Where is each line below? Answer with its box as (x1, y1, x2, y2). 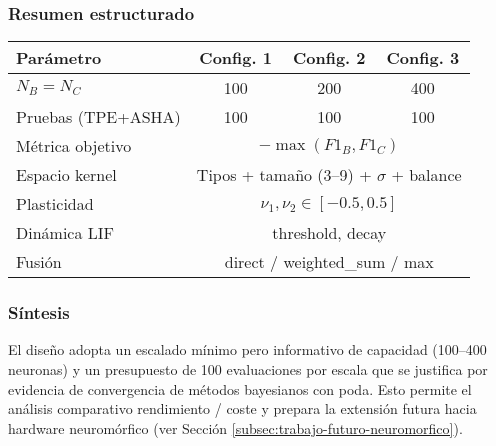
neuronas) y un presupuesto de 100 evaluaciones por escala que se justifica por (8, 359, 488, 380)
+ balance (391, 163, 462, 187)
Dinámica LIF (16, 221, 115, 245)
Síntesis (8, 300, 70, 325)
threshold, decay (272, 221, 387, 245)
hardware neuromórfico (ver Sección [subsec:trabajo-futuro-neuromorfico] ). (8, 417, 463, 438)
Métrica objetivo (16, 134, 132, 158)
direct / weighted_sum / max (224, 250, 434, 274)
